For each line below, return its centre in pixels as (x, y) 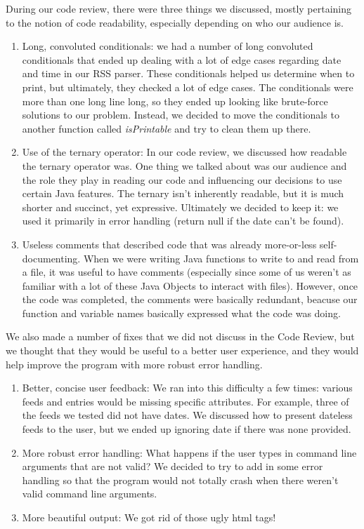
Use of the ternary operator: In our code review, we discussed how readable (184, 152)
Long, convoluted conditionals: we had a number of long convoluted (168, 46)
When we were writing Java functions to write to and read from (221, 258)
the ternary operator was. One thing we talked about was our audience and (184, 165)
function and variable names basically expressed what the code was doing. (181, 313)
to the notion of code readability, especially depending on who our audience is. (175, 22)
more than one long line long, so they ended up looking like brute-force (175, 101)
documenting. (51, 258)
